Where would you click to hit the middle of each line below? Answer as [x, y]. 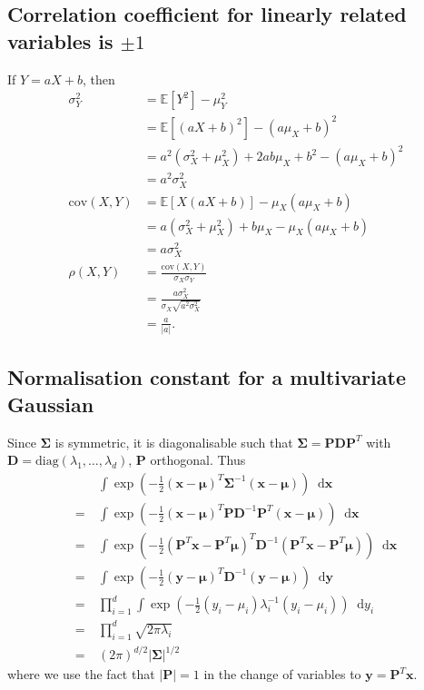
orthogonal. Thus [198, 460]
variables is [60, 40]
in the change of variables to [282, 674]
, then [99, 79]
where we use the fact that [81, 674]
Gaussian [51, 404]
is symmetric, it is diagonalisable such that [174, 442]
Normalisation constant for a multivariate [207, 377]
